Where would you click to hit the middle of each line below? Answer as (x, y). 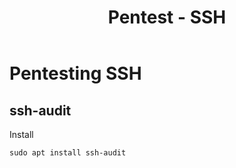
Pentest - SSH (167, 17)
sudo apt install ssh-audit (68, 153)
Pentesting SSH (75, 73)
